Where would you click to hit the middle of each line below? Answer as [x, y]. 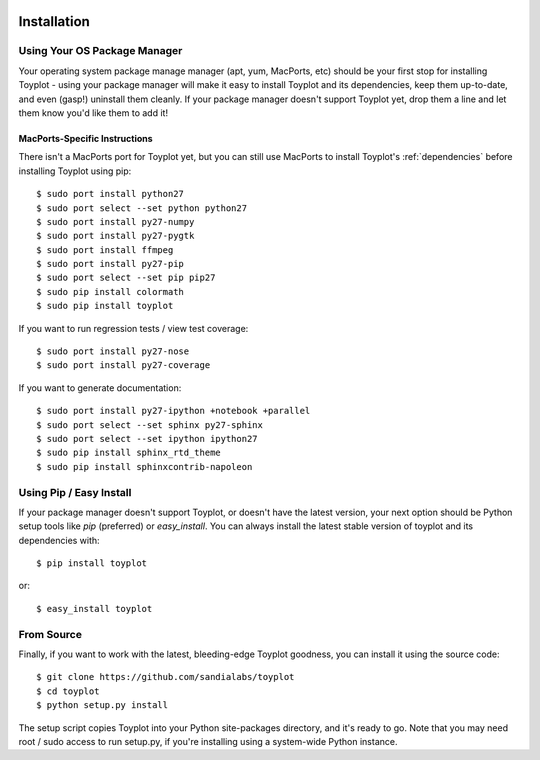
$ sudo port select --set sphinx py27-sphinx [150, 424]
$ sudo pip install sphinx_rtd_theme [129, 453]
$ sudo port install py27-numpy [115, 221]
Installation [54, 21]
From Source [50, 634]
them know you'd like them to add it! [93, 112]
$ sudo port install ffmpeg [105, 249]
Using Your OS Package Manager [100, 51]
